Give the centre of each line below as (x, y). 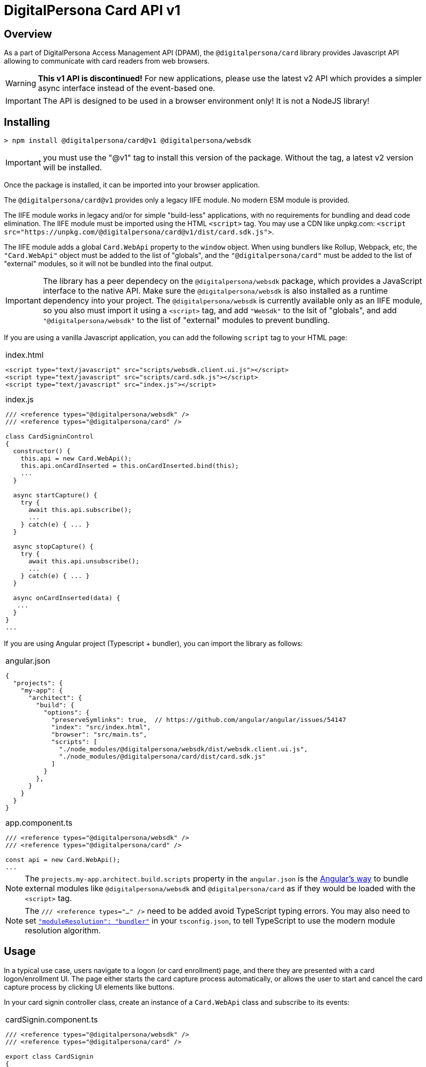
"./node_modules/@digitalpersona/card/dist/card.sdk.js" (162, 757)
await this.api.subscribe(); (80, 510)
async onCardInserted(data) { (67, 598)
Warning (21, 83)
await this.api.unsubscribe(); (84, 561)
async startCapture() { (55, 495)
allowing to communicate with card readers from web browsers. (107, 61)
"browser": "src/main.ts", (99, 735)
